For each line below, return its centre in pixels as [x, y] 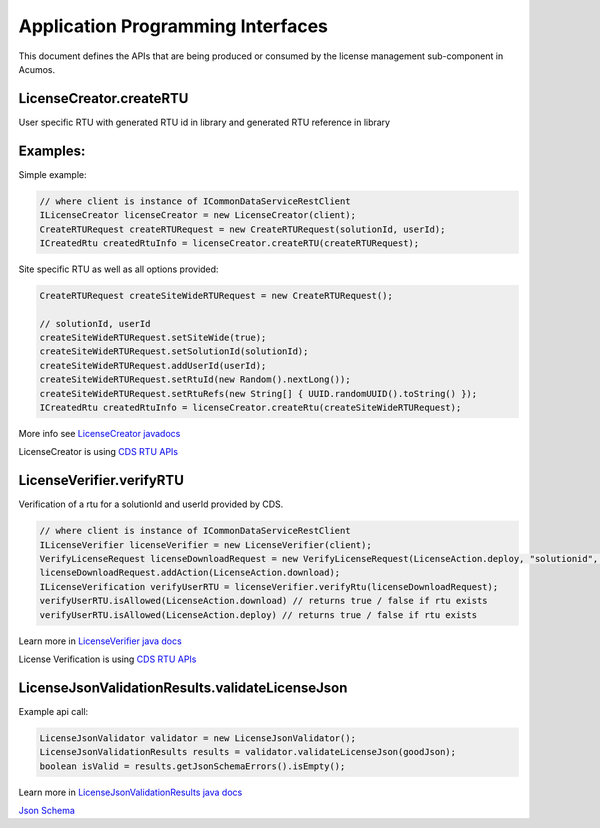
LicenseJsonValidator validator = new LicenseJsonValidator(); [198, 738]
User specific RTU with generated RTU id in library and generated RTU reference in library [204, 122]
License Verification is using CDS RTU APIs [107, 659]
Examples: [52, 150]
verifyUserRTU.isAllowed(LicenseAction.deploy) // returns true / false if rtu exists [258, 614]
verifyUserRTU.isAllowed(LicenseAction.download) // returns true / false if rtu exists [264, 601]
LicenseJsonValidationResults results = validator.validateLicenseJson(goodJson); [248, 752]
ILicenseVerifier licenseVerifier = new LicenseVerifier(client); [205, 544]
